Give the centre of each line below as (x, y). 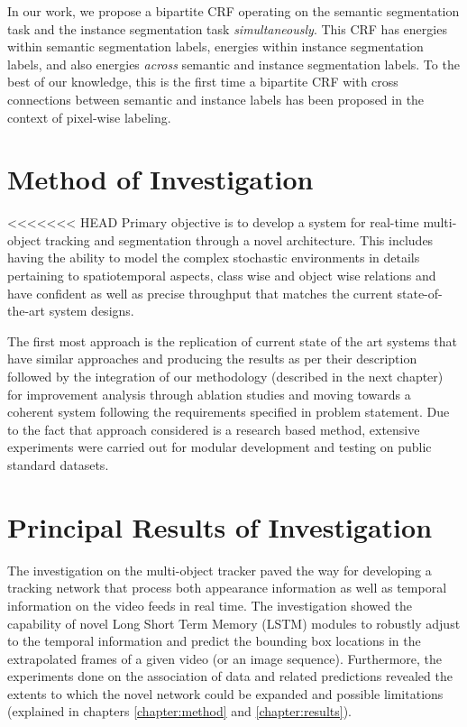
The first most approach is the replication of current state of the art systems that (232, 340)
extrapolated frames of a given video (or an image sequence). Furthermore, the (225, 658)
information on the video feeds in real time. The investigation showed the (210, 605)
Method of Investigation (160, 179)
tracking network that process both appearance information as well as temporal (227, 588)
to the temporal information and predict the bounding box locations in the (214, 641)
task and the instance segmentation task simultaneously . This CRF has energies (227, 28)
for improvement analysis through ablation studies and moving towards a (209, 394)
